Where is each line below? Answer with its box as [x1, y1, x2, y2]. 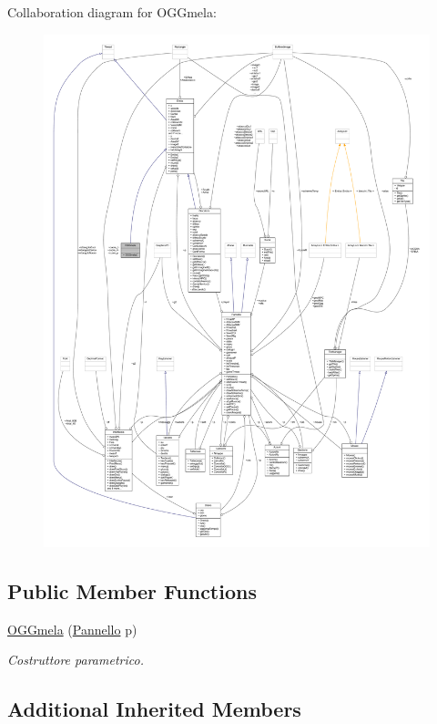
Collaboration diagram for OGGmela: [7, 3, 217, 21]
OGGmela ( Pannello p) [7, 619, 137, 638]
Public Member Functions [7, 576, 257, 605]
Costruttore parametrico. [7, 650, 144, 669]
